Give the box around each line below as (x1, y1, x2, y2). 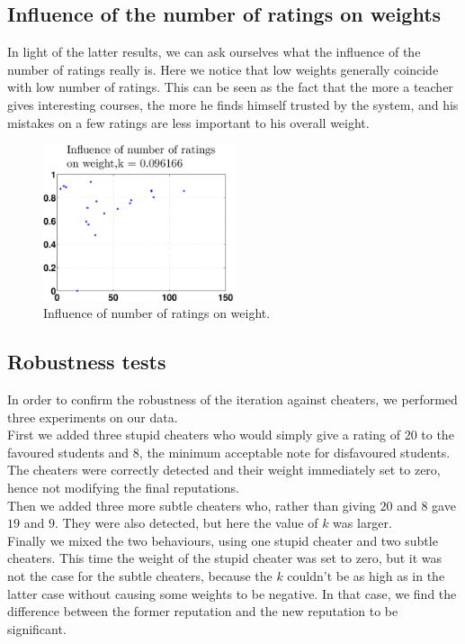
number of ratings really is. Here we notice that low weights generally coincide (7, 59, 439, 78)
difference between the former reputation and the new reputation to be (7, 602, 398, 621)
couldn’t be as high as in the (287, 566, 445, 585)
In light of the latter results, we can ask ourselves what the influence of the (7, 42, 421, 61)
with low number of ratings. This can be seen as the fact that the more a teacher (7, 77, 453, 96)
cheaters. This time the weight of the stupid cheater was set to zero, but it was (7, 549, 443, 567)
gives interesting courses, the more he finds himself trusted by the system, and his (7, 95, 459, 113)
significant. (7, 619, 67, 638)
